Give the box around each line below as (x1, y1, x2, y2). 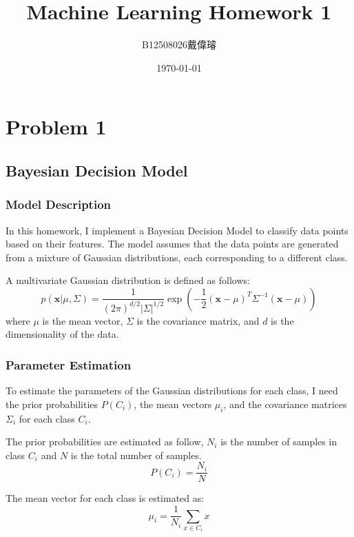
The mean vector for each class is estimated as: (6, 491, 205, 505)
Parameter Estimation (6, 356, 132, 373)
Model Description (6, 196, 112, 213)
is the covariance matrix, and (136, 313, 260, 327)
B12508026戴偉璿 (142, 37, 216, 52)
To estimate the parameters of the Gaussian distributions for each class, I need (6, 383, 338, 398)
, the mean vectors (134, 396, 212, 411)
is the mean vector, (42, 313, 123, 327)
